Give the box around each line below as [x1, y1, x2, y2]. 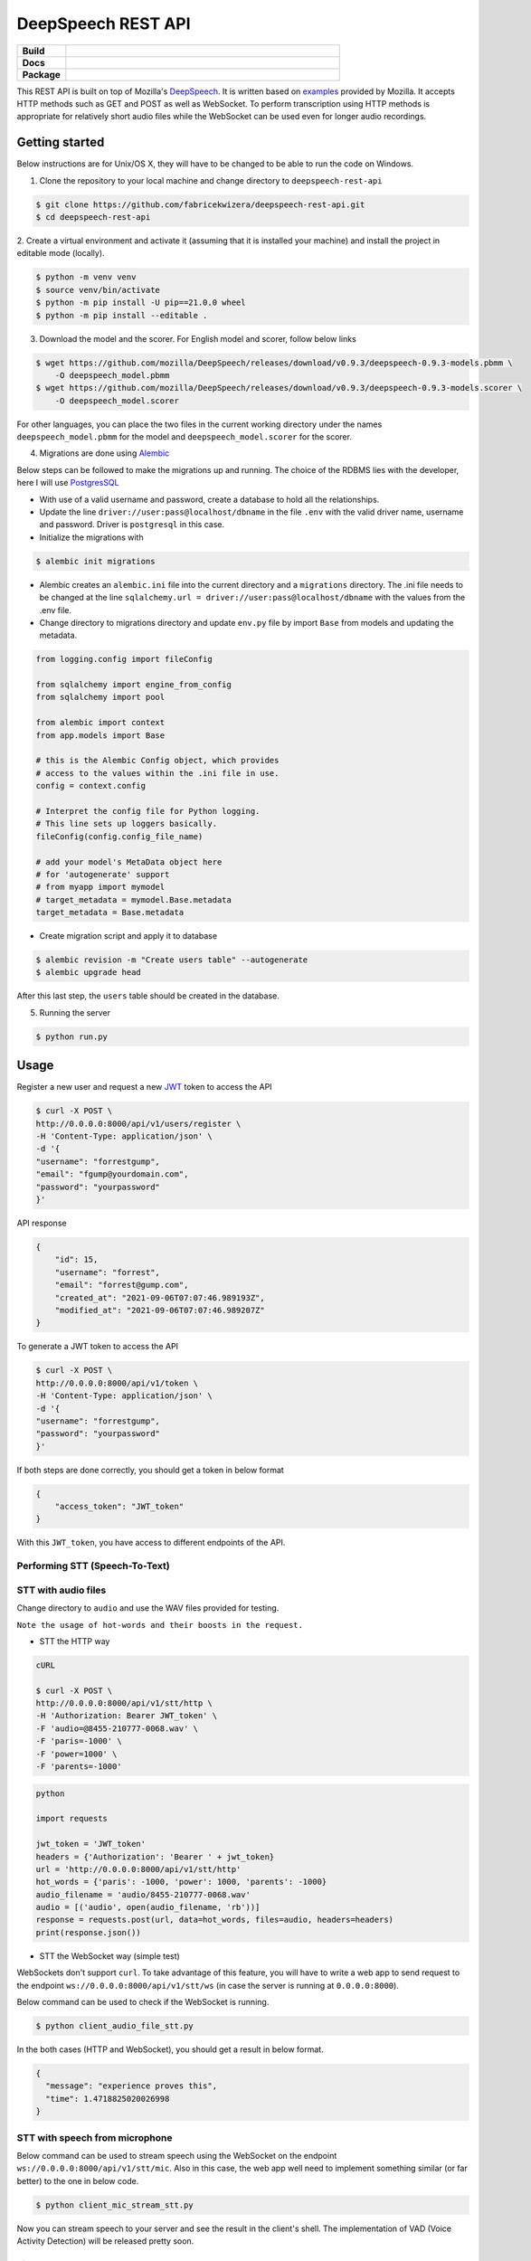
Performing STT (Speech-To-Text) [16, 1560, 171, 1573]
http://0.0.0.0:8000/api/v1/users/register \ [35, 1118, 242, 1129]
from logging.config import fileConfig [35, 654, 213, 665]
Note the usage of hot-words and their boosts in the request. [16, 1620, 303, 1630]
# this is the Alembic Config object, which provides [35, 755, 280, 766]
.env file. [39, 604, 72, 615]
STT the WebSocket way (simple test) [39, 1950, 180, 1962]
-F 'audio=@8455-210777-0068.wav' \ [35, 1723, 199, 1734]
